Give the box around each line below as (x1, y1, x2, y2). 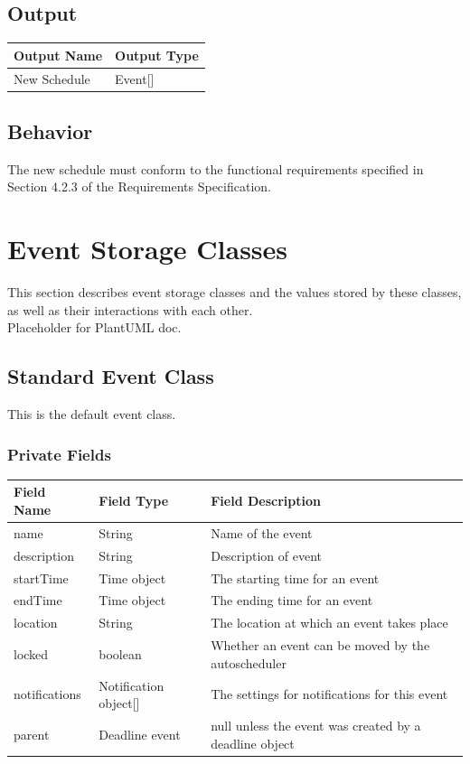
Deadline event (99, 724, 181, 743)
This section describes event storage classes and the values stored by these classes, (7, 283, 462, 302)
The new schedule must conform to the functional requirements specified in (7, 159, 424, 178)
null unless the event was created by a (211, 715, 421, 734)
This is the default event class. (7, 405, 176, 424)
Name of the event (211, 523, 313, 542)
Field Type (99, 491, 169, 510)
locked (14, 644, 49, 663)
